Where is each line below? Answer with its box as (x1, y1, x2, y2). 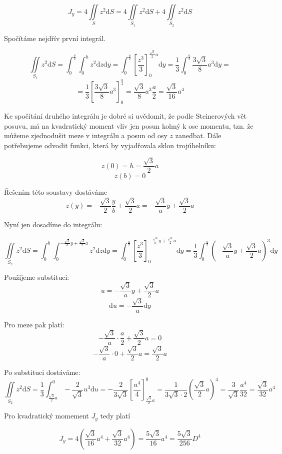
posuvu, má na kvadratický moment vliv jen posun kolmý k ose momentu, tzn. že (4, 120, 253, 131)
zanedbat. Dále (175, 130, 221, 141)
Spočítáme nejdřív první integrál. (4, 33, 106, 43)
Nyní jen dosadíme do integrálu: (4, 219, 102, 229)
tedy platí (100, 410, 130, 421)
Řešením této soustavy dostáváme (4, 187, 107, 197)
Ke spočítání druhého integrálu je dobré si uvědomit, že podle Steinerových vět (4, 111, 246, 121)
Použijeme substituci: (4, 271, 69, 282)
